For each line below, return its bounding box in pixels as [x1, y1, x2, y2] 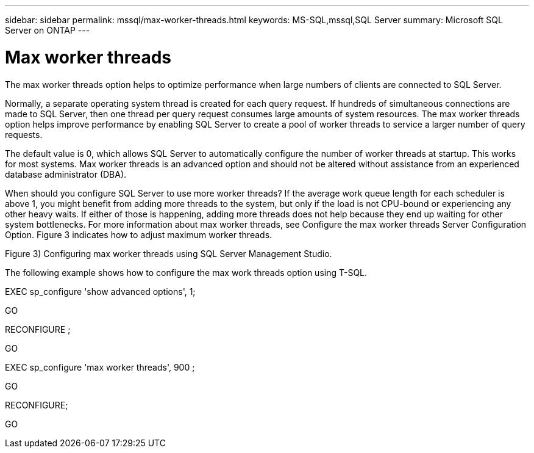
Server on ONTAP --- [5, 25, 90, 35]
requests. [5, 129, 43, 140]
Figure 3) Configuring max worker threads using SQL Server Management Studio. [5, 248, 332, 259]
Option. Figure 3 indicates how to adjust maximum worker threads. [5, 229, 272, 240]
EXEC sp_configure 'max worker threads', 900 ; [5, 361, 195, 372]
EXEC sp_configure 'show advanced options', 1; [5, 286, 196, 297]
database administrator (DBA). [5, 169, 127, 179]
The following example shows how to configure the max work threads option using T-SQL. [5, 267, 368, 278]
